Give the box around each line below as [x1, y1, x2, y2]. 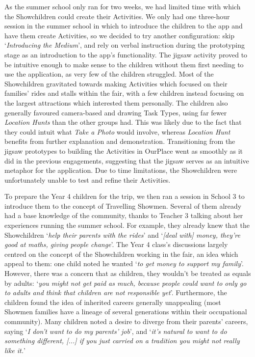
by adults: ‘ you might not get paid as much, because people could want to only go [4, 277, 247, 288]
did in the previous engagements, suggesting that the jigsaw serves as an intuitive [4, 155, 249, 165]
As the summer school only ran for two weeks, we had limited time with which [4, 1, 241, 11]
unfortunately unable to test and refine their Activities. [4, 174, 171, 185]
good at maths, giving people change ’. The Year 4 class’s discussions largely [4, 239, 228, 249]
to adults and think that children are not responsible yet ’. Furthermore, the [4, 287, 227, 298]
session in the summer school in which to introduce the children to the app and [4, 21, 243, 31]
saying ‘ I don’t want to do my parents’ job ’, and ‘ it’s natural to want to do [4, 326, 227, 336]
